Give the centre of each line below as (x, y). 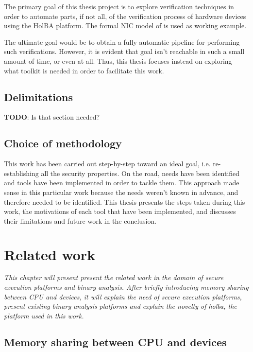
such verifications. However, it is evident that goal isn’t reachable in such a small (124, 51)
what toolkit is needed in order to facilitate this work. (84, 70)
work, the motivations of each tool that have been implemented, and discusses (120, 211)
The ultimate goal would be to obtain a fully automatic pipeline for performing (122, 42)
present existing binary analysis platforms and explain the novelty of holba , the (120, 306)
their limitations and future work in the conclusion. (80, 220)
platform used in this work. (44, 315)
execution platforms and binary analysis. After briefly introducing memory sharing (126, 287)
